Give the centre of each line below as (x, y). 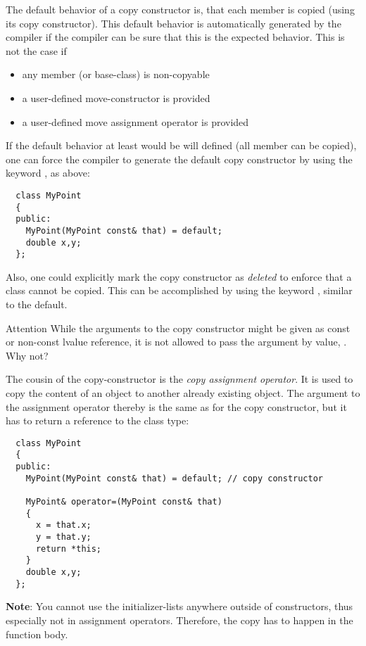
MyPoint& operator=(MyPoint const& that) (124, 502)
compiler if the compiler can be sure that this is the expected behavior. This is (175, 37)
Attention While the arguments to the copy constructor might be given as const (178, 328)
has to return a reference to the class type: (97, 420)
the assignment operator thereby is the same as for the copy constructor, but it (176, 406)
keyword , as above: (48, 173)
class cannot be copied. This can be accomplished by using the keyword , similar (179, 290)
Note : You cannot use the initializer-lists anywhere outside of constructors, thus (179, 606)
